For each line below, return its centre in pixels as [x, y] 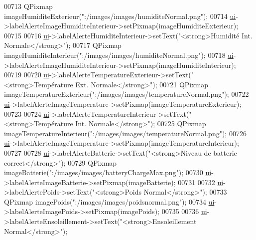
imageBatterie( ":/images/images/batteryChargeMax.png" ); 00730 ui [108, 172]
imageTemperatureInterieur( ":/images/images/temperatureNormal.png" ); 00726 [125, 133]
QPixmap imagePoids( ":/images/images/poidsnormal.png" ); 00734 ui [109, 201]
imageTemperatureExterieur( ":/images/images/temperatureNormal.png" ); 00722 [127, 94]
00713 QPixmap [28, 6]
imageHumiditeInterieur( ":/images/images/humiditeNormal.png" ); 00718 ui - [120, 55]
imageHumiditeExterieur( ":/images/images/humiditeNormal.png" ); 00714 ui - [121, 16]
